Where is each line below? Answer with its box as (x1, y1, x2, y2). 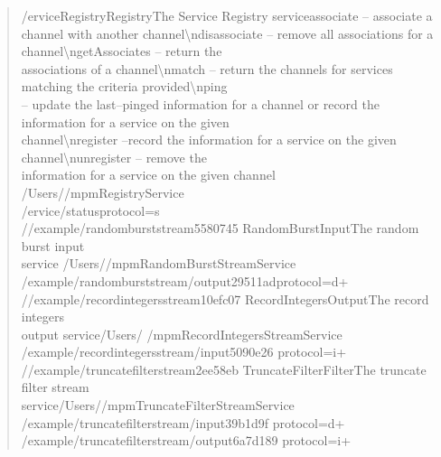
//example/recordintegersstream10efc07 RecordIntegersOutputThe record (21, 289, 429, 308)
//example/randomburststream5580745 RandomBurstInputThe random (21, 219, 419, 238)
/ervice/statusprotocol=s (21, 201, 160, 219)
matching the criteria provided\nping (21, 77, 228, 96)
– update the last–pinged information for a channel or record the (21, 94, 380, 113)
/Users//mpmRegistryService (21, 182, 184, 201)
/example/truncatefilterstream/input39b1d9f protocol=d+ (21, 413, 345, 432)
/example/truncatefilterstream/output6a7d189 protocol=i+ (21, 431, 352, 450)
